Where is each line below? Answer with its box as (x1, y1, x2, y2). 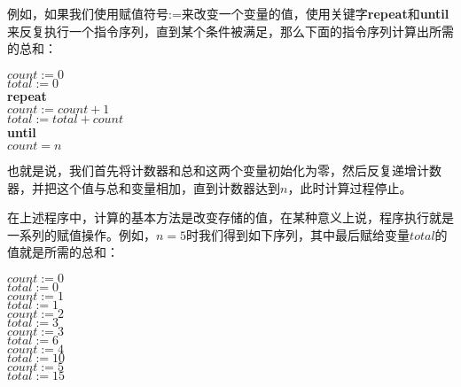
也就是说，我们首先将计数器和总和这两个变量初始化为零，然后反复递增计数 (7, 160, 441, 179)
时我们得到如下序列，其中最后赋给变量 (186, 225, 410, 244)
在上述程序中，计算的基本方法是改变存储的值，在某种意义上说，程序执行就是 (7, 208, 454, 227)
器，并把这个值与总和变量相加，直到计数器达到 (7, 178, 280, 197)
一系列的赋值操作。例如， (7, 225, 156, 244)
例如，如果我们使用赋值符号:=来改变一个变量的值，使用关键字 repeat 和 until (7, 4, 449, 22)
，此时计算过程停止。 (287, 178, 412, 197)
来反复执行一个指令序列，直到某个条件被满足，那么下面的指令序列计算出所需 (7, 21, 454, 40)
